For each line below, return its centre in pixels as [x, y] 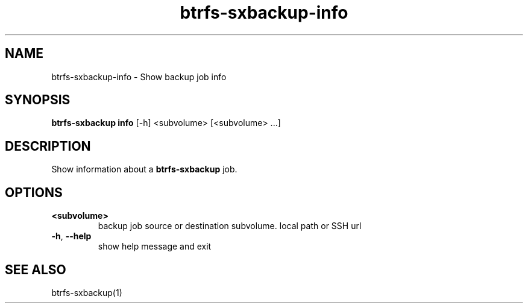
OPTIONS [34, 192]
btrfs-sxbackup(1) [87, 292]
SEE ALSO [36, 269]
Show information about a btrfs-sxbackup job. [144, 169]
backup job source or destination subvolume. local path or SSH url [230, 226]
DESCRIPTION [48, 146]
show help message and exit [155, 247]
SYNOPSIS [38, 100]
